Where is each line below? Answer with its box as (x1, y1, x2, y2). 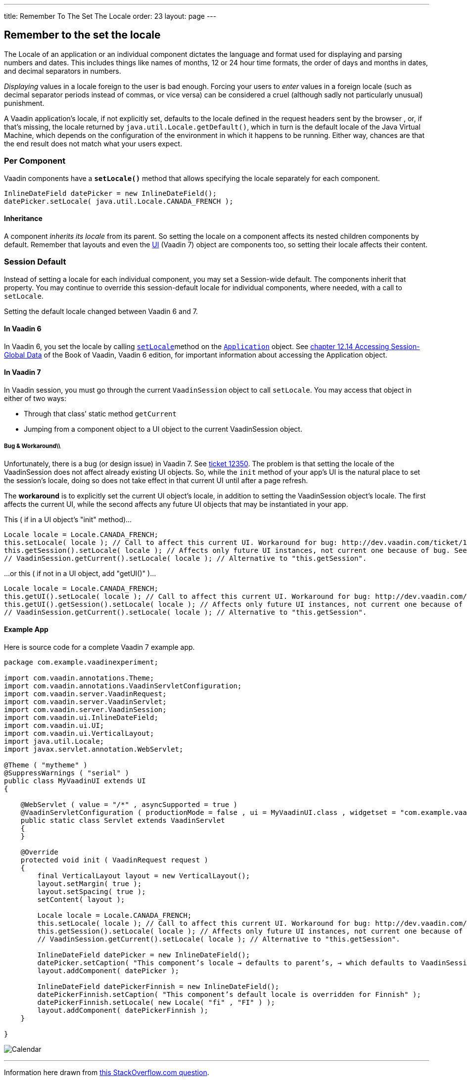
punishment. (4, 98, 45, 107)
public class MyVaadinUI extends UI (4, 777, 146, 785)
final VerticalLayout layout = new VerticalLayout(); (37, 872, 250, 880)
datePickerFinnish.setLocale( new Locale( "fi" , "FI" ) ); (37, 998, 275, 1006)
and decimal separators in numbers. (4, 66, 121, 75)
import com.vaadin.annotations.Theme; (4, 674, 154, 682)
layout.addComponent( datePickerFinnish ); (37, 1006, 209, 1014)
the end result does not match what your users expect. (4, 139, 183, 148)
